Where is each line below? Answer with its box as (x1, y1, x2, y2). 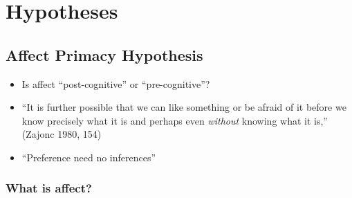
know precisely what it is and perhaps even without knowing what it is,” (21, 113, 328, 127)
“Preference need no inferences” (21, 150, 156, 164)
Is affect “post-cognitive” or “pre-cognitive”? (21, 76, 210, 91)
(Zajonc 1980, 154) (21, 127, 102, 141)
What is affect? (6, 179, 92, 197)
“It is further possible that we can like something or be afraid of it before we (21, 100, 346, 114)
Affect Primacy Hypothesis (6, 44, 203, 65)
